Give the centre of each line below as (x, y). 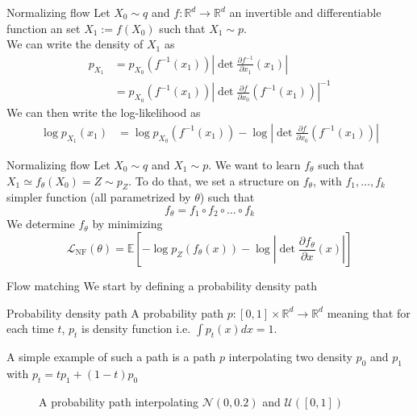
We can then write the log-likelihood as (104, 112)
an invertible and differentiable (305, 12)
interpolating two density (290, 356)
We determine (41, 224)
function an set (44, 28)
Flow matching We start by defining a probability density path (162, 285)
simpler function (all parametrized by (99, 197)
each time (30, 329)
